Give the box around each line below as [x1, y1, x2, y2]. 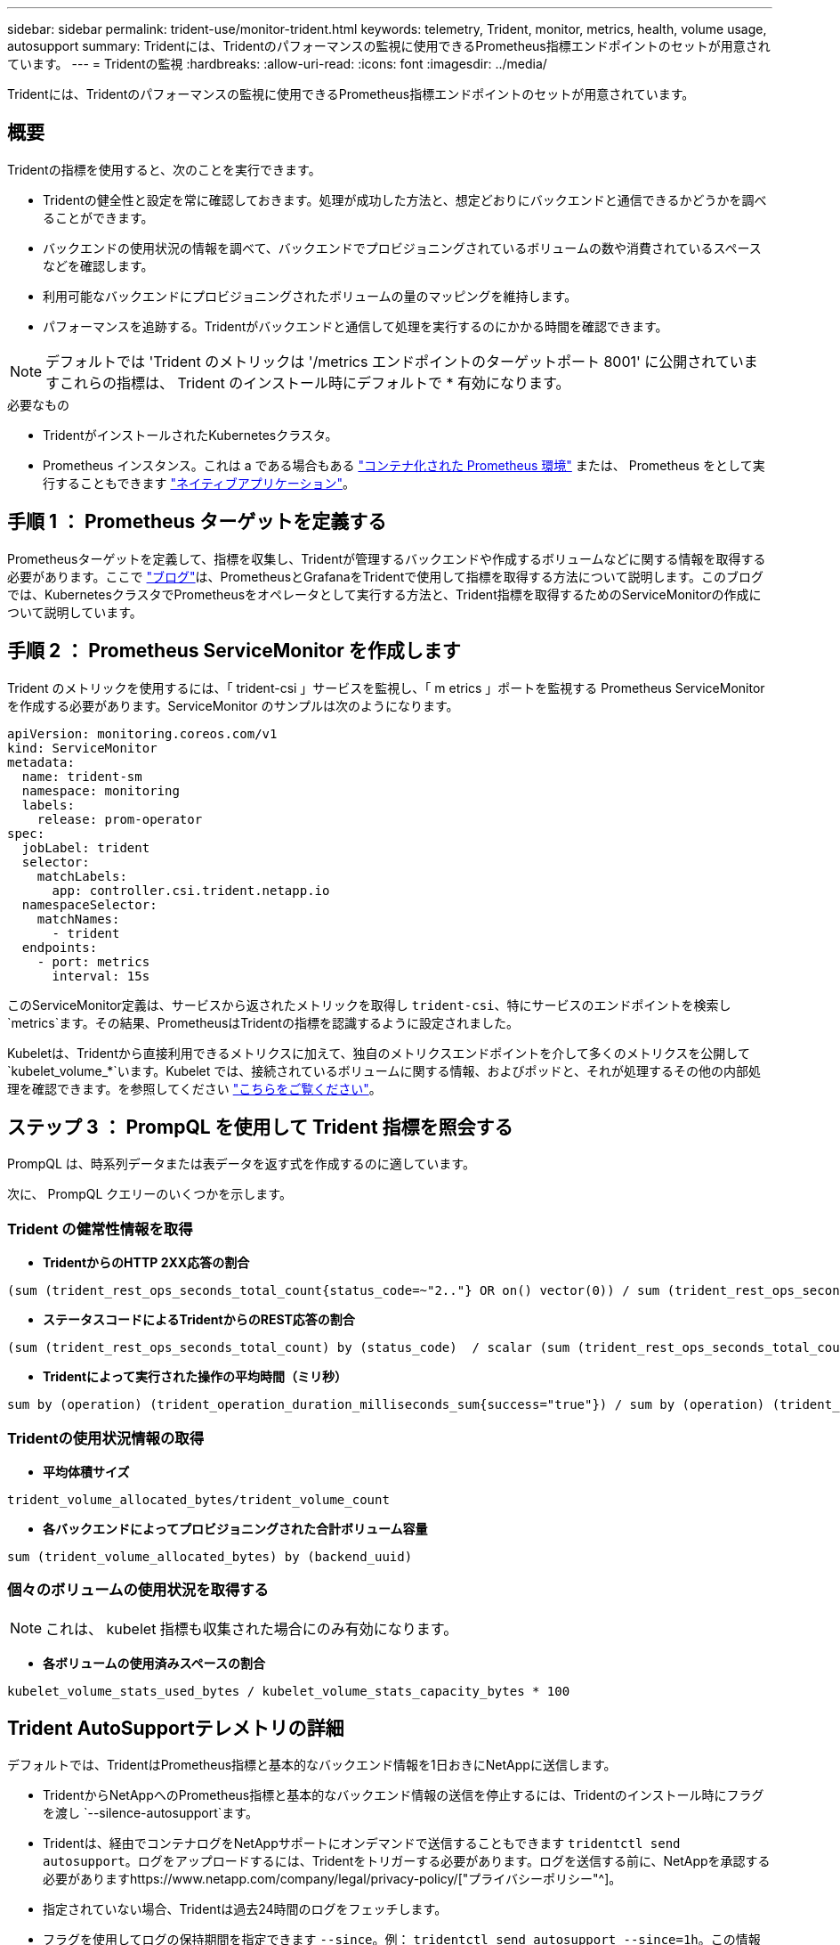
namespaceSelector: [21, 897, 157, 912]
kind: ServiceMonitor [7, 740, 157, 755]
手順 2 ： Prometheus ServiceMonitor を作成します [7, 639, 461, 663]
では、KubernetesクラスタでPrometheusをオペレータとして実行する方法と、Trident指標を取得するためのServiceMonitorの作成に [7, 586, 762, 602]
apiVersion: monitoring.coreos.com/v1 [7, 726, 278, 741]
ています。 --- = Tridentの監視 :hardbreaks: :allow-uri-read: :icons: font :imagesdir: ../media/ [7, 56, 547, 71]
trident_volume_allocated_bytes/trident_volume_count [7, 1492, 390, 1507]
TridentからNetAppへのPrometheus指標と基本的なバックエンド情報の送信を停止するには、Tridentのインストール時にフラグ [43, 1787, 764, 1803]
